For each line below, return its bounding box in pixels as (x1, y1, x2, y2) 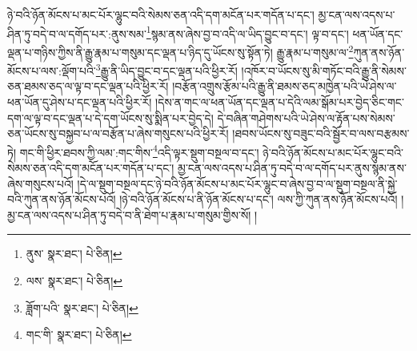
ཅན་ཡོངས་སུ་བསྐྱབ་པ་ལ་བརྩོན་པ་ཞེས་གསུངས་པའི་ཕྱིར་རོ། (7, 125, 229, 142)
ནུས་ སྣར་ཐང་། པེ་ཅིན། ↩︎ (26, 245, 122, 262)
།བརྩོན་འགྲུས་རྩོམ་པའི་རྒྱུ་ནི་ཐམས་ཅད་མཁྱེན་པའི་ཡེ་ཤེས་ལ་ (172, 78, 397, 95)
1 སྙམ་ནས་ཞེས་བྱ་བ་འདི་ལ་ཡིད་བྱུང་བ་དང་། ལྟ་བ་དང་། (146, 22, 349, 42)
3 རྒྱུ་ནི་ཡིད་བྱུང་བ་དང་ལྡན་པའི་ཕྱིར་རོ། (95, 60, 238, 79)
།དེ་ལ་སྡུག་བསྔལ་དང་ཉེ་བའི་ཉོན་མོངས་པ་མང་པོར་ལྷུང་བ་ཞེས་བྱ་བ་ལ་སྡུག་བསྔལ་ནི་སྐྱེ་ (77, 175, 398, 192)
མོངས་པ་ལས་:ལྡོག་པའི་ (7, 62, 96, 79)
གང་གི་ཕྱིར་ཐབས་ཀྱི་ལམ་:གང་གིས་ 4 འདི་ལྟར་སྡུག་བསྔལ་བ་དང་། (19, 141, 259, 160)
